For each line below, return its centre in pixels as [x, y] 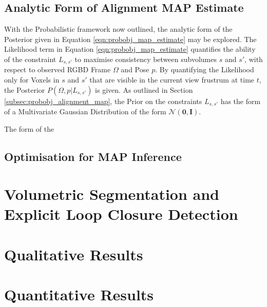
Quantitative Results [79, 294]
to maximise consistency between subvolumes [146, 59]
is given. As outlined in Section [144, 89]
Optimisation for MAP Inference [93, 156]
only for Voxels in [32, 80]
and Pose [135, 69]
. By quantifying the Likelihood [205, 69]
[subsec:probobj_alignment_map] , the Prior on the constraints [103, 101]
